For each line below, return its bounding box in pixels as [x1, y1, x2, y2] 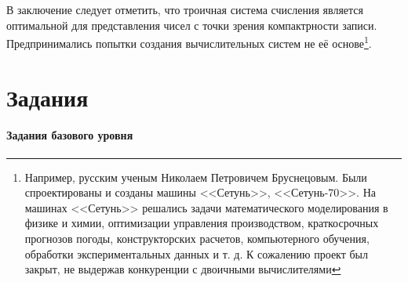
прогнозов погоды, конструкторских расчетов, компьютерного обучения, [24, 230, 370, 246]
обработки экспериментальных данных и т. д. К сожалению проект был [24, 245, 369, 262]
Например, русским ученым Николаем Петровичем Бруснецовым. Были [24, 168, 367, 185]
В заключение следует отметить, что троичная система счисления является [6, 2, 363, 17]
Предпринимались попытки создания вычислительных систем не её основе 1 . [6, 33, 372, 51]
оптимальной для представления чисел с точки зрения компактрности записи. [6, 16, 377, 33]
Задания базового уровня [6, 127, 133, 143]
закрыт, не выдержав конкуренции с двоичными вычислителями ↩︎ [24, 261, 341, 277]
